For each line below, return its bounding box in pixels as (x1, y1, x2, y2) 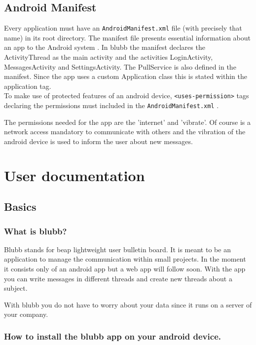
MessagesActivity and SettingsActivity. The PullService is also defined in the (4, 61, 236, 72)
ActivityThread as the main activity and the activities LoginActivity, (4, 52, 213, 62)
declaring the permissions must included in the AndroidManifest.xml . (4, 100, 219, 111)
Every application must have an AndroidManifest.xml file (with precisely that (4, 23, 242, 33)
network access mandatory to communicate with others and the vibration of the (4, 126, 246, 137)
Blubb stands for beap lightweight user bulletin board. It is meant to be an (4, 244, 231, 254)
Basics (4, 199, 37, 214)
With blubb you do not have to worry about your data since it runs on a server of (4, 299, 252, 309)
